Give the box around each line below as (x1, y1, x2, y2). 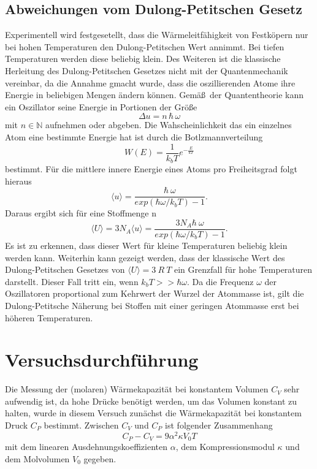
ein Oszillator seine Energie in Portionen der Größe (5, 100, 197, 113)
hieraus (5, 174, 32, 187)
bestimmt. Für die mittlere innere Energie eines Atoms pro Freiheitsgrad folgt (5, 162, 297, 175)
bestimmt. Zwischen (44, 419, 119, 432)
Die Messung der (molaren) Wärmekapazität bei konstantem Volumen (5, 383, 269, 395)
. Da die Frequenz (186, 275, 254, 288)
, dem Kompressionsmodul (175, 440, 275, 453)
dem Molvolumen (5, 452, 70, 465)
